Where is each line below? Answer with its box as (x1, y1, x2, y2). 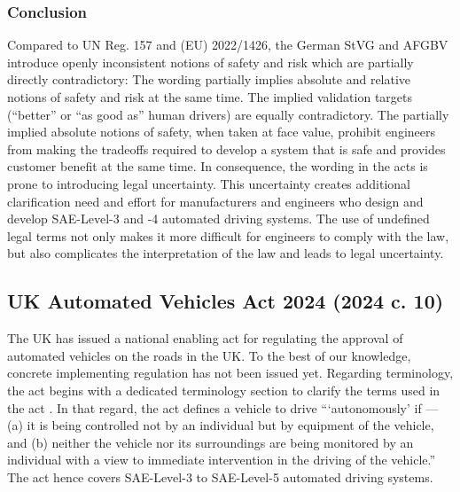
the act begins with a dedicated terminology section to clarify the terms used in (7, 380, 441, 399)
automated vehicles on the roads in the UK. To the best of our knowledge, (7, 346, 411, 364)
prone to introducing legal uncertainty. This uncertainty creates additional (7, 174, 411, 192)
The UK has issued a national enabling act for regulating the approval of (7, 329, 403, 348)
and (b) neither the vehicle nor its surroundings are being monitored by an (7, 433, 414, 451)
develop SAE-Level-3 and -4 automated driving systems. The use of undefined (7, 209, 430, 228)
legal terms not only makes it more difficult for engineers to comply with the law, (7, 226, 449, 245)
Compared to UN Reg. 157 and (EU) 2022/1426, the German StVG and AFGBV (7, 35, 448, 54)
